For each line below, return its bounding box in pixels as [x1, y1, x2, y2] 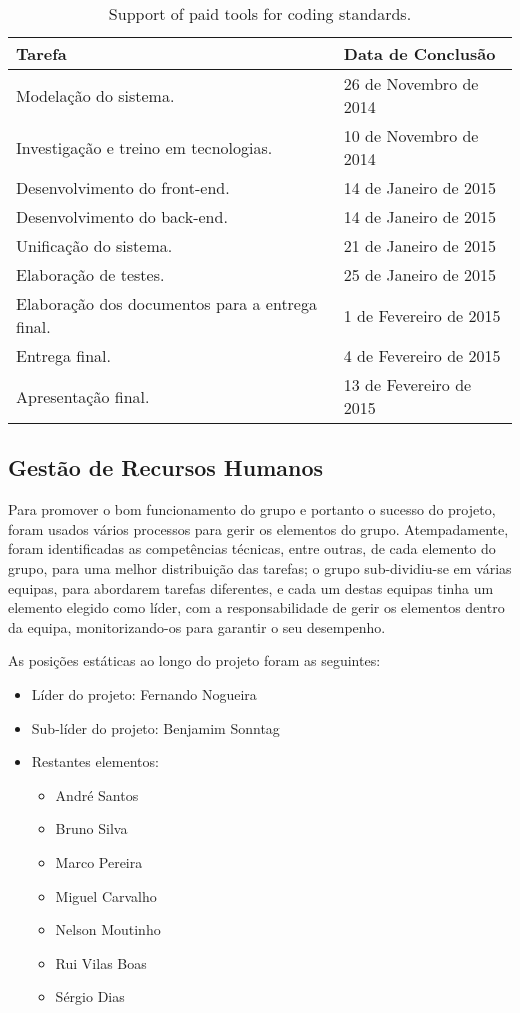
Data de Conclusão [343, 42, 496, 65]
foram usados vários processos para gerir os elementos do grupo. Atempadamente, [8, 518, 509, 539]
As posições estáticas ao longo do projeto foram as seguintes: [8, 650, 381, 671]
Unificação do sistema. [16, 234, 173, 257]
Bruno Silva [55, 818, 128, 839]
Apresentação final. [16, 384, 150, 408]
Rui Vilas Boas [55, 952, 147, 973]
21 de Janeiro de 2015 [343, 234, 497, 257]
